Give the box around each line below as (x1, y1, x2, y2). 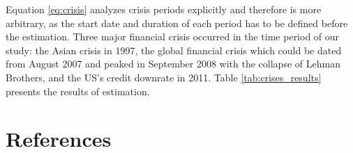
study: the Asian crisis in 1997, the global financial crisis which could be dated (6, 42, 342, 57)
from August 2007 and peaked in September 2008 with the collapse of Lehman (6, 56, 340, 71)
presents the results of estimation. (6, 83, 150, 98)
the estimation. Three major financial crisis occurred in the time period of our (6, 29, 340, 44)
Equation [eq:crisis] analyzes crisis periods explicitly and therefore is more (6, 2, 322, 16)
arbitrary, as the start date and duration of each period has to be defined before (6, 15, 348, 30)
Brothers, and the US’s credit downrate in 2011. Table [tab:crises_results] (6, 70, 322, 84)
